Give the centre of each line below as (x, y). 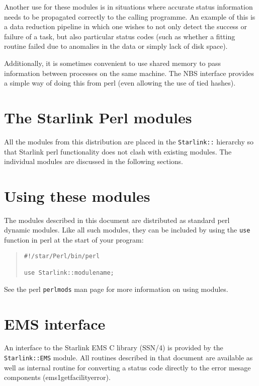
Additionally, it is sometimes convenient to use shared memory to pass (113, 63)
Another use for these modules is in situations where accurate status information (128, 7)
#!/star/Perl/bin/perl (62, 256)
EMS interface (55, 323)
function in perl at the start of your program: (74, 240)
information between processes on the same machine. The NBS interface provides (129, 73)
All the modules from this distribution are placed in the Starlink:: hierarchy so (129, 141)
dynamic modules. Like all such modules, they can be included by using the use (127, 230)
